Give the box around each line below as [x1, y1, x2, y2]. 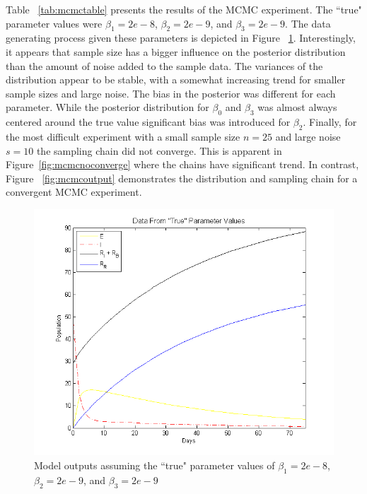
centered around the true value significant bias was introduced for [6, 114, 291, 129]
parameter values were [6, 16, 103, 30]
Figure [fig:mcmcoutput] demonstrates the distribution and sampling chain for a [6, 170, 358, 185]
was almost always [257, 100, 337, 114]
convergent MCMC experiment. [6, 184, 142, 199]
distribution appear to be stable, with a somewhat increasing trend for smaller [6, 72, 346, 87]
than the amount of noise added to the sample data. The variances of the [6, 58, 323, 73]
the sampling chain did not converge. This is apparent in [36, 143, 282, 158]
